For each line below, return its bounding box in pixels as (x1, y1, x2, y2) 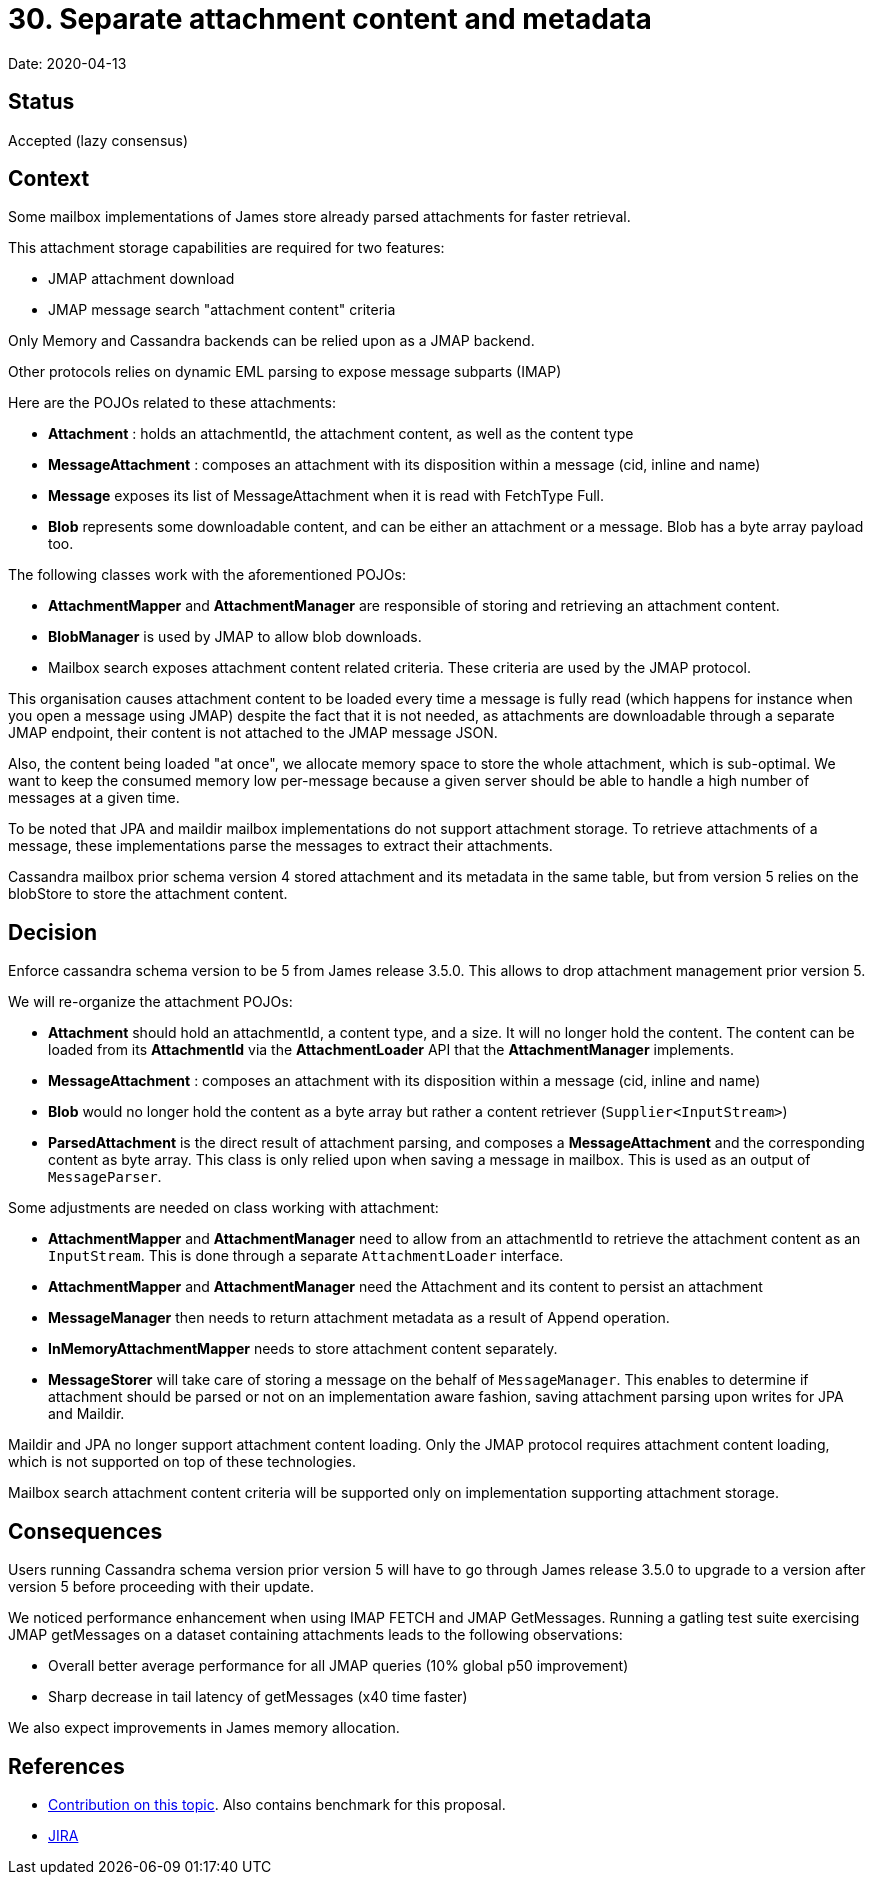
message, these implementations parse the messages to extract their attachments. (8, 837, 553, 855)
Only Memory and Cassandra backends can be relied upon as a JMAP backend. (8, 332, 535, 350)
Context (8, 166, 90, 192)
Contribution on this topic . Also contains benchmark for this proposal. (48, 1795, 506, 1813)
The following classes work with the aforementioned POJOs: (8, 566, 406, 584)
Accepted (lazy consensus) (8, 131, 189, 149)
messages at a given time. (8, 789, 180, 807)
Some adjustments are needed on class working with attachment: (8, 1199, 439, 1217)
